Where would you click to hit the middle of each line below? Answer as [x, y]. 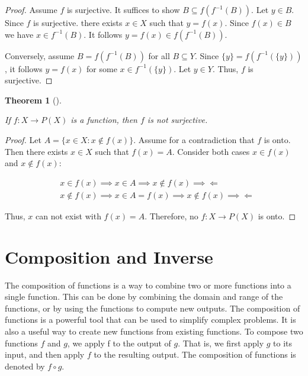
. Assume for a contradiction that [194, 139]
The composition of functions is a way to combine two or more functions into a [148, 285]
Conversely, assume [40, 55]
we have [19, 34]
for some [102, 68]
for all [159, 55]
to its [283, 343]
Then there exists [36, 151]
